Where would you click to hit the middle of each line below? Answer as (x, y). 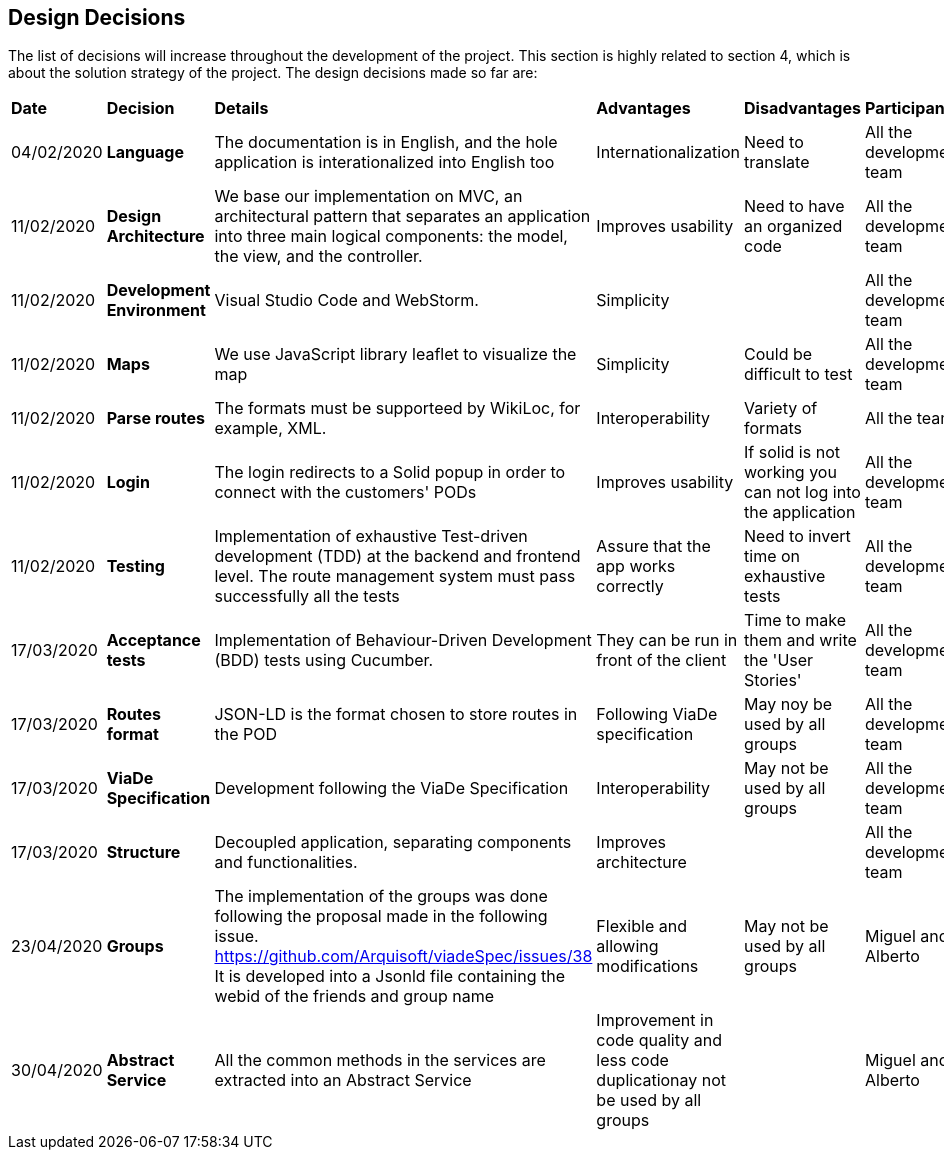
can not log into (802, 492)
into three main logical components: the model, (391, 236)
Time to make (795, 620)
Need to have (794, 206)
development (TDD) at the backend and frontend (397, 556)
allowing (627, 946)
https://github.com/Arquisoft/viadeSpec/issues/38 (403, 956)
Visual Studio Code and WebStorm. (346, 300)
